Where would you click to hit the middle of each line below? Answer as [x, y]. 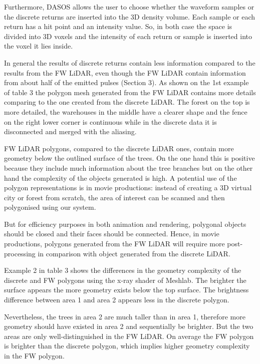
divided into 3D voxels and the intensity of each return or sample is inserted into [128, 36]
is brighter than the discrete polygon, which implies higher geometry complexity [127, 346]
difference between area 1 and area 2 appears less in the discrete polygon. [117, 300]
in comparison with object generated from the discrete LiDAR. [134, 253]
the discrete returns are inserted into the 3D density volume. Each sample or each [130, 16]
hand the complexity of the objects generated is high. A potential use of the [120, 177]
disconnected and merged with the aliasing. [70, 131]
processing [20, 253]
